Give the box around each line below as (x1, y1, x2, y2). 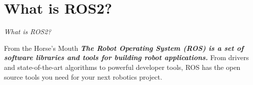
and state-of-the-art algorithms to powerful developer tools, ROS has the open (4, 62, 241, 72)
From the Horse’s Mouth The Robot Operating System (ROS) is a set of (4, 42, 244, 53)
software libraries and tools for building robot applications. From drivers (4, 52, 249, 63)
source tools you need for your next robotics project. (4, 71, 162, 82)
